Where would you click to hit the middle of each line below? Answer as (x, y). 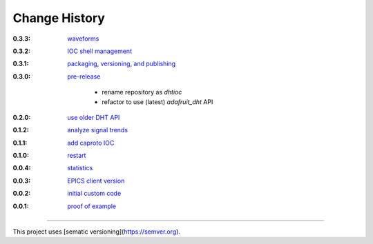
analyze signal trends (97, 130)
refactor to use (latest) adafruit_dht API (157, 102)
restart (77, 156)
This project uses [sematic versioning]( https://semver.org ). (97, 232)
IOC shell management (100, 51)
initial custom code (94, 194)
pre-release (84, 77)
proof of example (92, 206)
